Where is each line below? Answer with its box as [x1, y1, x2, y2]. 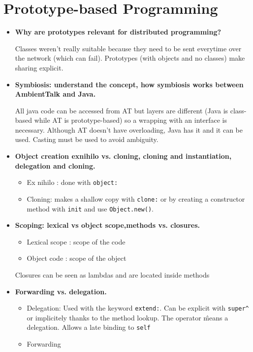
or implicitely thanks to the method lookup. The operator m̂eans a [27, 312, 228, 322]
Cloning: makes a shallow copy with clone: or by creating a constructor [27, 193, 245, 204]
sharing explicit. [15, 62, 63, 72]
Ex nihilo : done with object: [27, 177, 118, 187]
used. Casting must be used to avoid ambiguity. [15, 134, 158, 144]
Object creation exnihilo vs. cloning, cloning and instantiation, [15, 151, 232, 161]
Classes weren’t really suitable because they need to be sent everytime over [15, 43, 242, 53]
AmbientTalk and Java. [15, 89, 96, 99]
